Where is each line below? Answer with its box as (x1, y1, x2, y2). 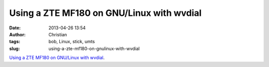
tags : (9, 39, 20, 45)
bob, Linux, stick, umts (48, 39, 95, 45)
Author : (9, 31, 26, 37)
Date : (9, 25, 21, 31)
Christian (48, 31, 67, 37)
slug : (9, 45, 20, 52)
